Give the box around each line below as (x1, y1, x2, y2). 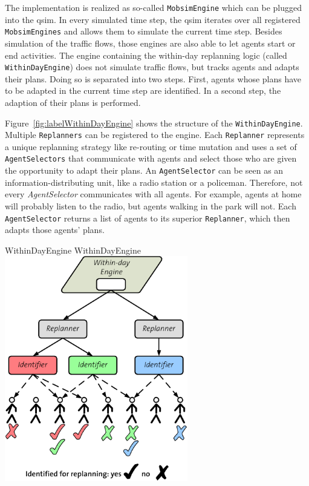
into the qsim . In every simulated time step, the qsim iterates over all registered (5, 13, 301, 25)
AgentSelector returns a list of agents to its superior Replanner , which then (5, 211, 290, 224)
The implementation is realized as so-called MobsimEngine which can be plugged (5, 1, 302, 13)
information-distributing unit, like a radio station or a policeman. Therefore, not (5, 176, 303, 188)
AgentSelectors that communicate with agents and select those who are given (5, 152, 297, 165)
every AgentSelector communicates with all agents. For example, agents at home (5, 188, 302, 200)
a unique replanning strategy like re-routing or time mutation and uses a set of (5, 140, 297, 153)
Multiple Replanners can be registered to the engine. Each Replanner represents (5, 128, 305, 141)
